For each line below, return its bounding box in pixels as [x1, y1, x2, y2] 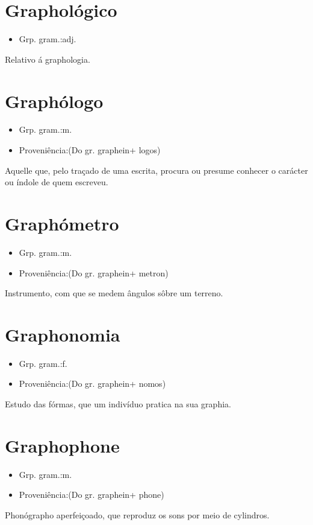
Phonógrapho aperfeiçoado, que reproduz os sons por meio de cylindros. [5, 508, 270, 521]
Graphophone [5, 433, 120, 457]
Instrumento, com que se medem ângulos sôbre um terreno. [5, 287, 223, 299]
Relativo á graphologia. [5, 52, 90, 65]
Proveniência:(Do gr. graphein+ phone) [19, 488, 164, 501]
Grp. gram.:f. [19, 357, 67, 369]
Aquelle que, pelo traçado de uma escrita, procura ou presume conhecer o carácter [5, 164, 308, 176]
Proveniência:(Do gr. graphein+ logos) [19, 144, 161, 156]
